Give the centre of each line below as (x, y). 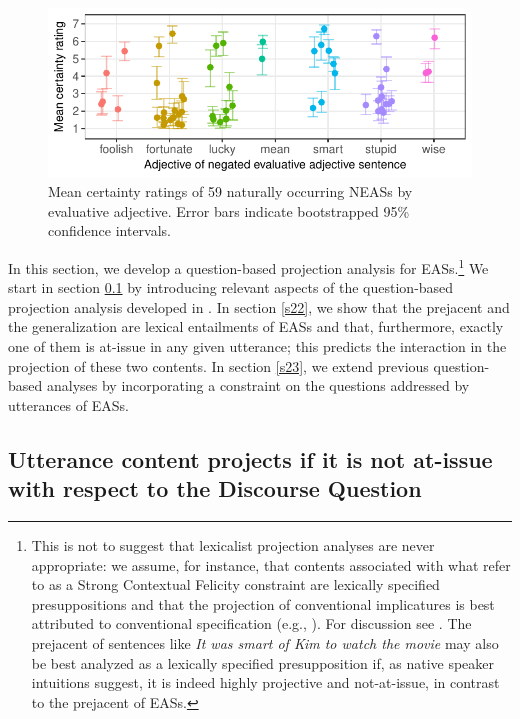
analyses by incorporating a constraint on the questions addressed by (258, 385)
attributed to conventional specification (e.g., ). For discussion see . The (251, 623)
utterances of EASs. (68, 404)
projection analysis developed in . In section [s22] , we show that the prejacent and (259, 306)
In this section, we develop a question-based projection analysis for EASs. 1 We (248, 266)
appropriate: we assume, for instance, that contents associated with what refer (271, 564)
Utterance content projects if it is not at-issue (250, 458)
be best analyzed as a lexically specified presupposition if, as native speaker (263, 662)
